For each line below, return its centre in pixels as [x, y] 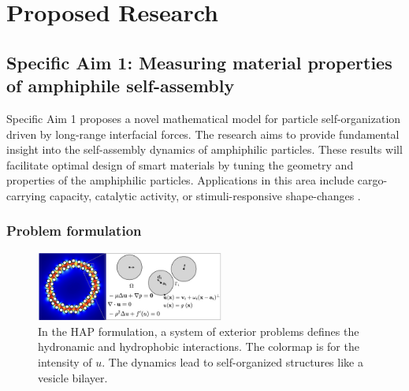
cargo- [372, 180]
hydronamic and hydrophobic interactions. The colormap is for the [199, 346]
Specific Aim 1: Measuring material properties [199, 62]
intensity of [65, 362]
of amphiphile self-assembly [121, 86]
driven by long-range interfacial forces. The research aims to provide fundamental [203, 134]
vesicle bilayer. [73, 377]
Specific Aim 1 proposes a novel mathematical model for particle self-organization [204, 118]
